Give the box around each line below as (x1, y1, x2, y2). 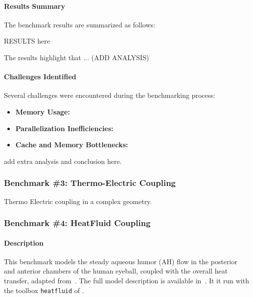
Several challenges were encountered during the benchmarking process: (4, 90, 215, 100)
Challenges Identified (4, 71, 76, 82)
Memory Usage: (15, 106, 70, 116)
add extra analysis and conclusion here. (4, 156, 122, 166)
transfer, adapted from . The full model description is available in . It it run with (4, 275, 249, 285)
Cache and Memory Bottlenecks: (15, 139, 128, 150)
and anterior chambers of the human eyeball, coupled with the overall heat (4, 266, 228, 276)
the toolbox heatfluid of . (4, 285, 84, 295)
